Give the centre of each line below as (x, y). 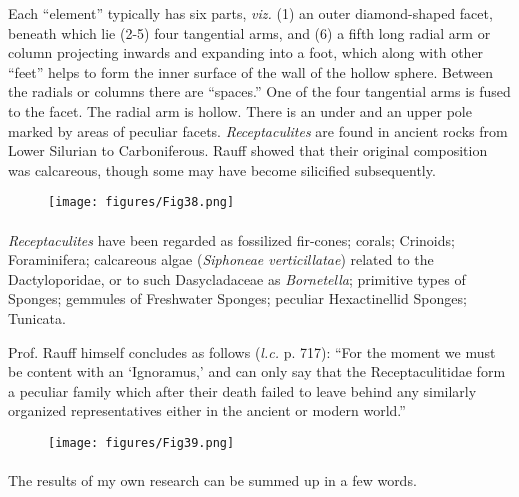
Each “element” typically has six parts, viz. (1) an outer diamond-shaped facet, (250, 13)
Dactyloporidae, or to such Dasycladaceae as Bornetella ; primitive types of (237, 278)
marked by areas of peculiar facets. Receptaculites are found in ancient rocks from (258, 130)
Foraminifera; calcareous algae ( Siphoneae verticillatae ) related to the (221, 259)
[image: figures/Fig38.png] (141, 202)
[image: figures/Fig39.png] (141, 442)
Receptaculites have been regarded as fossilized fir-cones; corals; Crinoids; (231, 239)
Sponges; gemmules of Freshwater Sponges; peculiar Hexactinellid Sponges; (237, 298)
